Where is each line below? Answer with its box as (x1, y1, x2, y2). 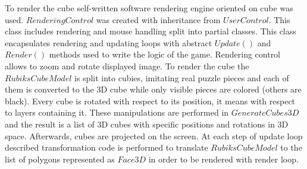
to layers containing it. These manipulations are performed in (5, 106, 229, 119)
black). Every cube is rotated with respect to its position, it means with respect (5, 94, 296, 107)
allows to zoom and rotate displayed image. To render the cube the (5, 59, 249, 72)
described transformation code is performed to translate (5, 141, 208, 154)
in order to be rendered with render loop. (148, 152, 299, 165)
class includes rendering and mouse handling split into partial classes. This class (5, 25, 296, 37)
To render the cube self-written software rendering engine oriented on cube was (5, 2, 293, 14)
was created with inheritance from (96, 13, 221, 25)
